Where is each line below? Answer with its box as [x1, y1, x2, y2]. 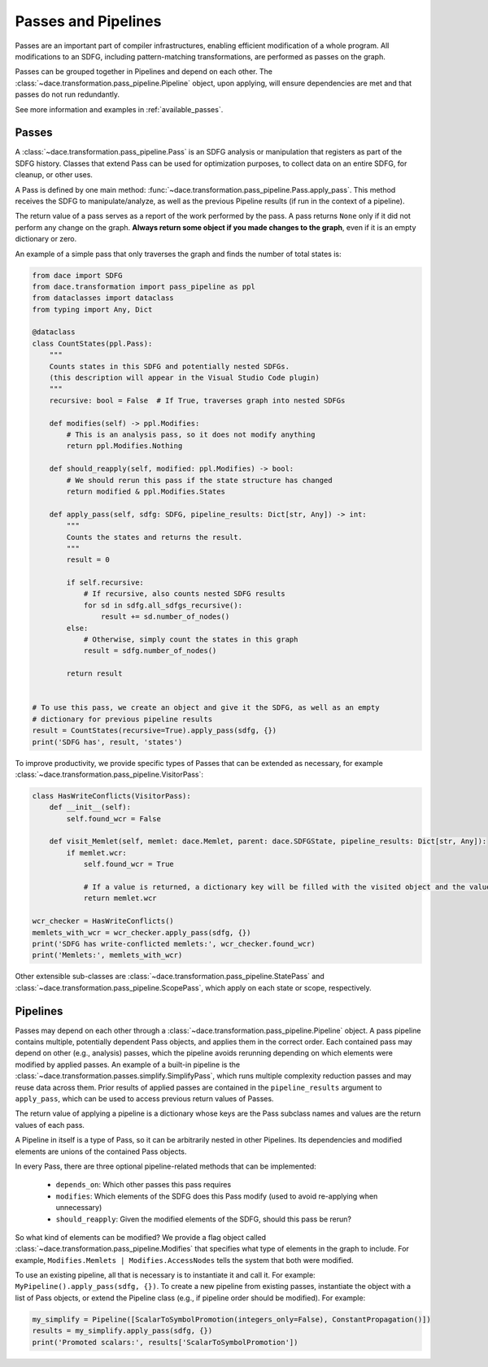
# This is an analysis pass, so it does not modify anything [66, 429, 316, 439]
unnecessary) [55, 1203, 102, 1212]
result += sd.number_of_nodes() [100, 612, 230, 621]
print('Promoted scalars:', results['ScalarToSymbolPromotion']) [32, 1338, 298, 1347]
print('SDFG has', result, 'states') [32, 737, 183, 747]
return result [66, 669, 123, 678]
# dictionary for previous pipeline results [32, 714, 213, 724]
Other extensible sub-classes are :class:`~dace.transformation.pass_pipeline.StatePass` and [15, 972, 325, 982]
